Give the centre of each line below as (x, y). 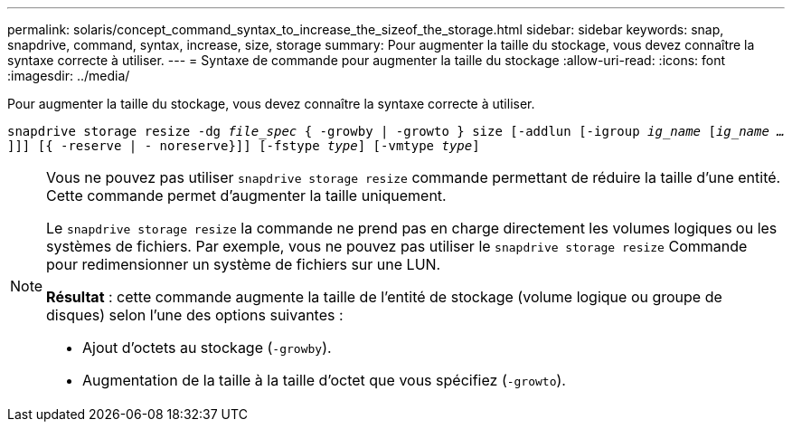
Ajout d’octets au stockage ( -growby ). (207, 348)
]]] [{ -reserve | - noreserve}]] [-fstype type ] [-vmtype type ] (244, 146)
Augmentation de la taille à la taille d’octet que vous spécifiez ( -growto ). (324, 380)
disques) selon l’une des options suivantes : (195, 315)
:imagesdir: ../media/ (69, 76)
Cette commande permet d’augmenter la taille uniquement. (246, 195)
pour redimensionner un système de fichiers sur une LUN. (244, 264)
